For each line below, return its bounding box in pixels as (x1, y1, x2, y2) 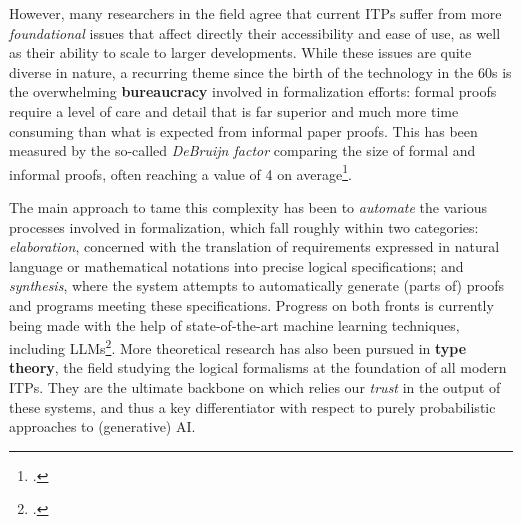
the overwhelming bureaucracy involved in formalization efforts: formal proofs (9, 81, 497, 102)
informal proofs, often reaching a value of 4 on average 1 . (9, 160, 352, 184)
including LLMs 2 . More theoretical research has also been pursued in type (9, 335, 467, 358)
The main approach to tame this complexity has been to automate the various (9, 197, 488, 217)
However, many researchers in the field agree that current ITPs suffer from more (9, 3, 502, 23)
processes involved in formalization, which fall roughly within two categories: (9, 216, 479, 237)
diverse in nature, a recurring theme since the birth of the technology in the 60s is (9, 61, 512, 82)
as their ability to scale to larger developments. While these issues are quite (9, 42, 472, 63)
